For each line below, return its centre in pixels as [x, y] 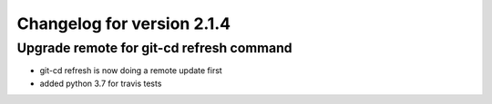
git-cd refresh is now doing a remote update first [131, 71]
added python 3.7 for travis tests [101, 83]
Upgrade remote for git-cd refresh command [154, 48]
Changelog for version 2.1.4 [124, 24]
